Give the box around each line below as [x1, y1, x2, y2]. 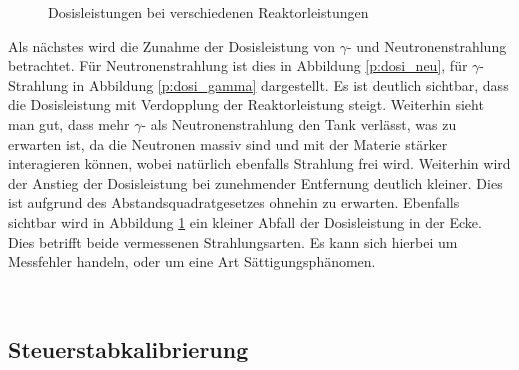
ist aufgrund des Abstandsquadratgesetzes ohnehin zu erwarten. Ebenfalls [8, 192, 460, 213]
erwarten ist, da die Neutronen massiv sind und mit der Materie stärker [8, 133, 448, 154]
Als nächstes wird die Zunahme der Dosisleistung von [8, 35, 335, 56]
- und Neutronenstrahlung [346, 35, 507, 56]
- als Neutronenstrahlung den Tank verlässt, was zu [141, 113, 457, 134]
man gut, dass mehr [8, 113, 130, 134]
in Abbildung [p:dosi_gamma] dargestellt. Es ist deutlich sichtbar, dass [72, 74, 509, 95]
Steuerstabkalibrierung [8, 333, 249, 364]
